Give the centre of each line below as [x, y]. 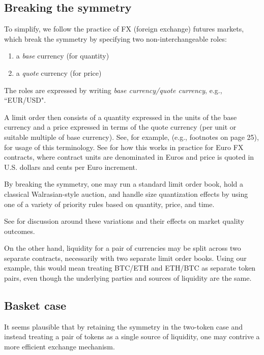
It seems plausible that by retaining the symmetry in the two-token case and [124, 326]
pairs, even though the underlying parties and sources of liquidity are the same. [128, 278]
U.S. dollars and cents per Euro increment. [71, 167]
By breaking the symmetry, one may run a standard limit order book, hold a [124, 184]
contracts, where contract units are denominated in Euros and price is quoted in [129, 157]
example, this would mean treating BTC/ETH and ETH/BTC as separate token [130, 268]
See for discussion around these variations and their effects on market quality [124, 221]
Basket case [35, 305]
